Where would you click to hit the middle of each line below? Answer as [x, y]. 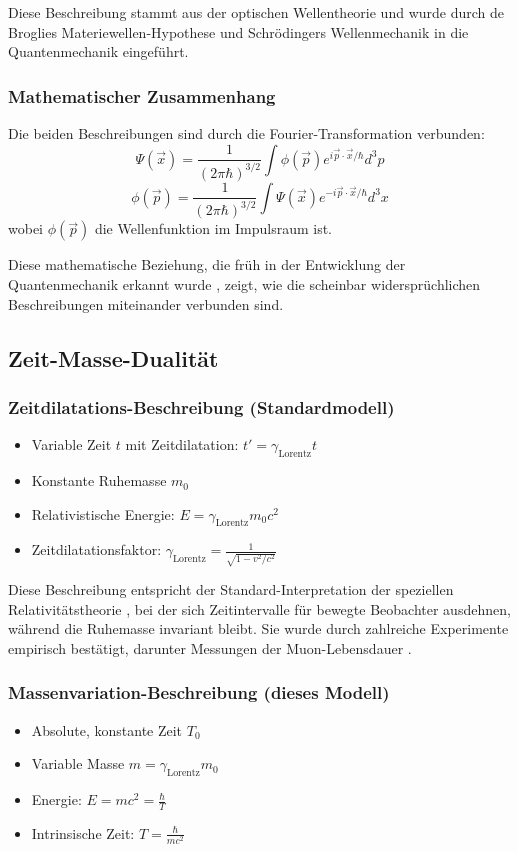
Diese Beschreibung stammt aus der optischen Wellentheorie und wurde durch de [256, 12]
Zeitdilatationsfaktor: [96, 549]
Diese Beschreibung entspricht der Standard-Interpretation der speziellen [231, 589]
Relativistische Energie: [103, 513]
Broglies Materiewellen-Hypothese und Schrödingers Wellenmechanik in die [238, 31]
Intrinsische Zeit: [83, 832]
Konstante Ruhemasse [99, 480]
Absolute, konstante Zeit [107, 729]
